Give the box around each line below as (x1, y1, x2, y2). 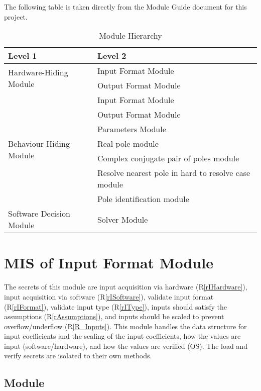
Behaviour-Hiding (8, 138, 70, 150)
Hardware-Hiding (8, 66, 68, 78)
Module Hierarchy (99, 30, 162, 42)
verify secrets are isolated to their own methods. (4, 350, 152, 361)
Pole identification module (97, 193, 189, 205)
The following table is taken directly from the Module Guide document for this (4, 2, 247, 12)
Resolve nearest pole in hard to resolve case (97, 167, 250, 179)
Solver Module (97, 213, 148, 225)
